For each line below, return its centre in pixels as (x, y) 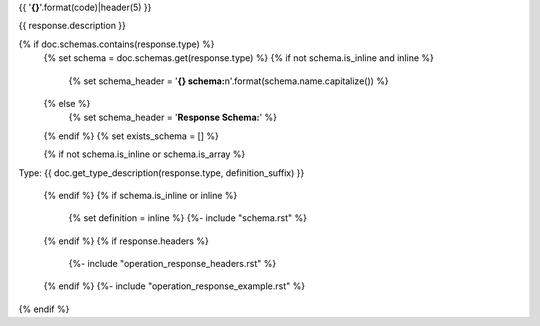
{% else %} (67, 103)
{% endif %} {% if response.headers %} (126, 241)
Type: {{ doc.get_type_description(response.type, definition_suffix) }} (161, 172)
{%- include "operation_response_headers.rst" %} (172, 264)
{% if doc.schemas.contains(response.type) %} (116, 44)
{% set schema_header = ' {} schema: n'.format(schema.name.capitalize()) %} (228, 81)
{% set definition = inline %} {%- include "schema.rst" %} (187, 218)
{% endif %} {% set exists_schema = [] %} (131, 136)
